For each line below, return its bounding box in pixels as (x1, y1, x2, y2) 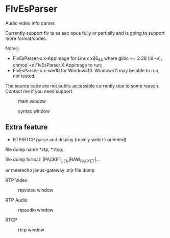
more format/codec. (5, 35, 47, 41)
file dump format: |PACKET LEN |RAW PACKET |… (5, 156, 101, 164)
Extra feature (5, 123, 48, 132)
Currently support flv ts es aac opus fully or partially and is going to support (5, 30, 165, 36)
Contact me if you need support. (5, 88, 74, 94)
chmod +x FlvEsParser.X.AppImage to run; (12, 62, 103, 68)
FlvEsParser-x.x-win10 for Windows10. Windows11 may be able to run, (12, 67, 160, 73)
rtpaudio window (18, 207, 54, 213)
